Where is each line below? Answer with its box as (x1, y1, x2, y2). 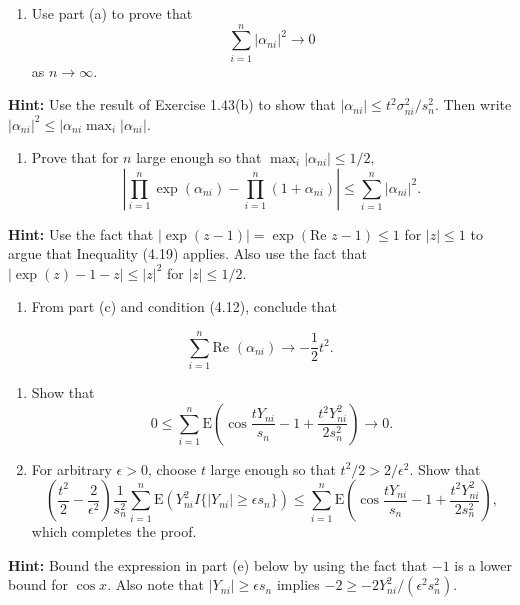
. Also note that (107, 574, 205, 595)
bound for (8, 574, 68, 595)
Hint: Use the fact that (8, 223, 154, 244)
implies (276, 574, 320, 595)
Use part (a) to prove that (31, 3, 193, 23)
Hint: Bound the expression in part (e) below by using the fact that (8, 554, 428, 575)
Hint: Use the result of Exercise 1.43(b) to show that (8, 94, 336, 115)
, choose (147, 458, 197, 479)
